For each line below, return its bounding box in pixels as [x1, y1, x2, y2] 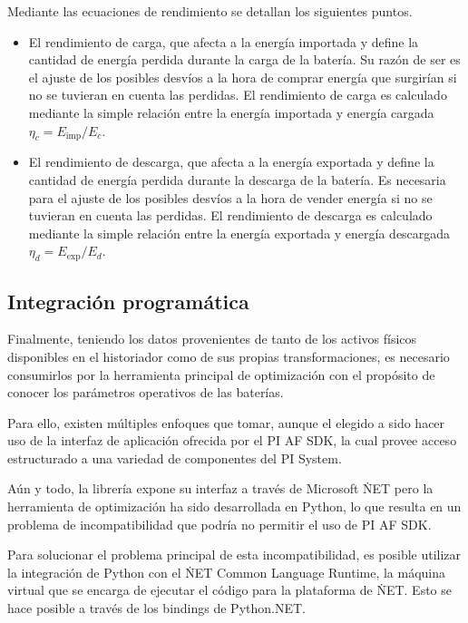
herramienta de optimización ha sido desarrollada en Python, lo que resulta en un [7, 497, 462, 516]
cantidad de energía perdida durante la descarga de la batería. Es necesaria [28, 170, 446, 189]
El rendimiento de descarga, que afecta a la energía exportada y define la [28, 152, 434, 171]
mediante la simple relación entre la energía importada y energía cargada [28, 102, 434, 122]
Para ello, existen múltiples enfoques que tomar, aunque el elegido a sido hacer [7, 413, 445, 432]
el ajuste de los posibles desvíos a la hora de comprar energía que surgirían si [28, 67, 457, 86]
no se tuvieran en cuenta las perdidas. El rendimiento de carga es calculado [28, 85, 447, 104]
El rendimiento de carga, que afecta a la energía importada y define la [28, 32, 419, 51]
